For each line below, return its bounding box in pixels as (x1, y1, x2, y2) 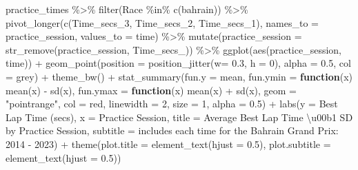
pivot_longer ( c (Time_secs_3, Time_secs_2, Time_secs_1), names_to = (6, 15, 319, 30)
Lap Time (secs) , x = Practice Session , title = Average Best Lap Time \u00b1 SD (6, 109, 353, 124)
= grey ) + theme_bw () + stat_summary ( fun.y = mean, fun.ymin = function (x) (6, 69, 352, 83)
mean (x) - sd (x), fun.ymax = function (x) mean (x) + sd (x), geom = (6, 83, 297, 97)
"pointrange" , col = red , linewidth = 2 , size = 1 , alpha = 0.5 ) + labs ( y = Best (6, 96, 338, 111)
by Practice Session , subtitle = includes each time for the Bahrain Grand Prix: (6, 123, 339, 138)
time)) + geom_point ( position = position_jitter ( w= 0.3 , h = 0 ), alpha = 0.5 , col (6, 56, 351, 70)
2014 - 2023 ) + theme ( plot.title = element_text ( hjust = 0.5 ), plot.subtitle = (6, 136, 331, 151)
